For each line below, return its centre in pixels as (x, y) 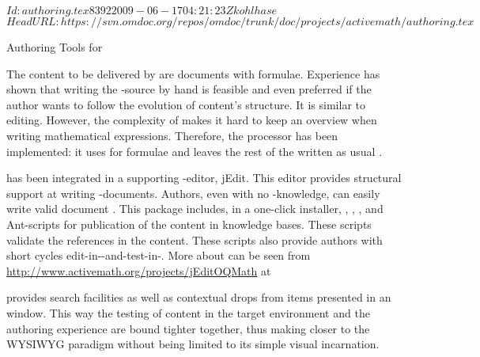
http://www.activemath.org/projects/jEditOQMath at (139, 270)
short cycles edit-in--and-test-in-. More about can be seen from (159, 255)
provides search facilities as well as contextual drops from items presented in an (199, 297)
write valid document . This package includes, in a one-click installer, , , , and (195, 209)
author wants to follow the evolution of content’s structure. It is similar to (186, 104)
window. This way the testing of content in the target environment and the (188, 312)
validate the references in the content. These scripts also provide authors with (195, 239)
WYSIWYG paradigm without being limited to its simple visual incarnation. (193, 344)
